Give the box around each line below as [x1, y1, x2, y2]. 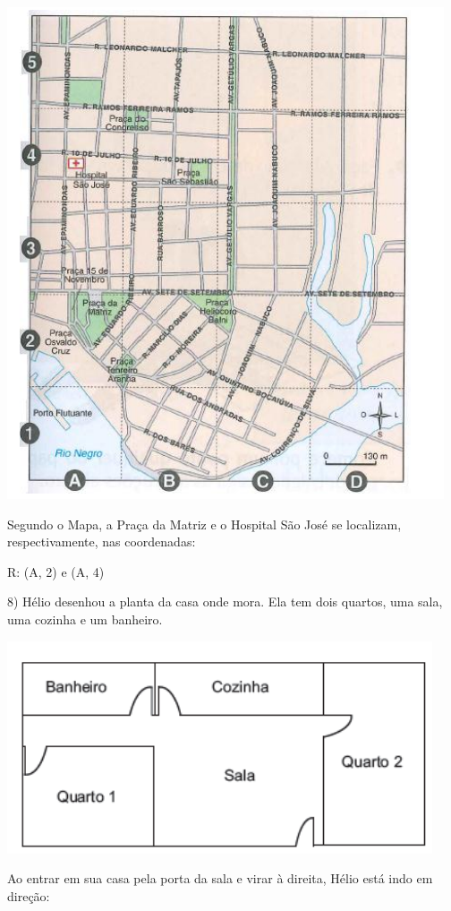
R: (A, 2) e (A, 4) [7, 562, 105, 580]
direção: [7, 886, 50, 905]
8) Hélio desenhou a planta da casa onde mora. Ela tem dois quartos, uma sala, [7, 592, 443, 611]
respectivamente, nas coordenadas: [7, 532, 196, 551]
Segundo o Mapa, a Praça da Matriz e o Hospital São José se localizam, [7, 514, 402, 533]
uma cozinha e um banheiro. [7, 609, 163, 628]
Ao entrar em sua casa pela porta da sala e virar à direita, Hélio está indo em [7, 869, 433, 888]
